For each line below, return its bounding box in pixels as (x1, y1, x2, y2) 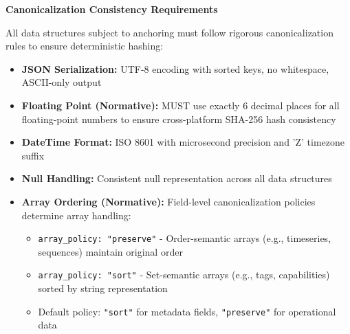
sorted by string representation (38, 281, 168, 296)
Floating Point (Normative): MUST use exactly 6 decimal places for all (21, 98, 340, 112)
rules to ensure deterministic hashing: (6, 38, 164, 53)
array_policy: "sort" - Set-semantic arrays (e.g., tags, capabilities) (38, 267, 330, 282)
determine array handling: (21, 208, 131, 222)
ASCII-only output (21, 75, 102, 89)
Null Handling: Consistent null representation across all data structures (21, 171, 332, 186)
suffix (21, 148, 45, 162)
